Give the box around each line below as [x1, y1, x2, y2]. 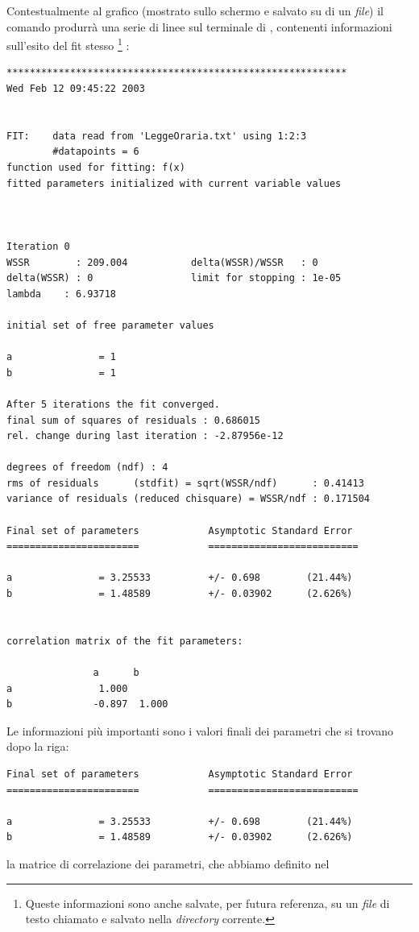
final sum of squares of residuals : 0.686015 [6, 414, 260, 426]
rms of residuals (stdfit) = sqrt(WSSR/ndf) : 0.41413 [6, 477, 364, 489]
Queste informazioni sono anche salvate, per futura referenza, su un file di [25, 894, 390, 911]
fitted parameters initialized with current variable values [6, 177, 342, 189]
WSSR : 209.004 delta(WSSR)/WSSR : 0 [6, 256, 318, 268]
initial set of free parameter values [6, 319, 214, 331]
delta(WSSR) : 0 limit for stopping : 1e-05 [6, 272, 342, 284]
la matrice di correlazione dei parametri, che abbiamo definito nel [6, 855, 330, 872]
